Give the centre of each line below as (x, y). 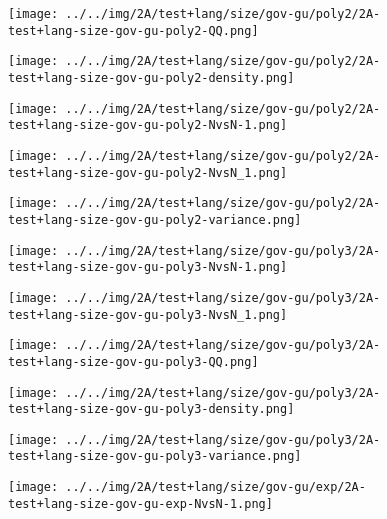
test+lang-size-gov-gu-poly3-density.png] (151, 409)
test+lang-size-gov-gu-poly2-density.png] (151, 77)
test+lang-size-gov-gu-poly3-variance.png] (155, 456)
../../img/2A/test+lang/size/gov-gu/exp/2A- (215, 487)
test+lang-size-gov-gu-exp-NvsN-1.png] (140, 503)
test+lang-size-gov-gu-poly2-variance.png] (155, 219)
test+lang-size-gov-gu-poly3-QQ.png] (133, 361)
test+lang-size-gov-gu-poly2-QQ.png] (133, 30)
